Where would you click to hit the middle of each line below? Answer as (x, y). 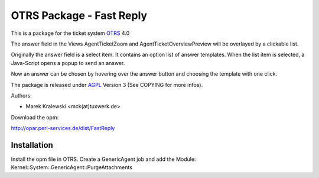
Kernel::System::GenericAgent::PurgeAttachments (72, 167)
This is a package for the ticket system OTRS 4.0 (70, 33)
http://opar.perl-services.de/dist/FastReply (63, 128)
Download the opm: (35, 117)
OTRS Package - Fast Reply (79, 15)
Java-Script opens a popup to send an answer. (68, 63)
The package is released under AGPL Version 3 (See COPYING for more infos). (107, 85)
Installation (32, 145)
